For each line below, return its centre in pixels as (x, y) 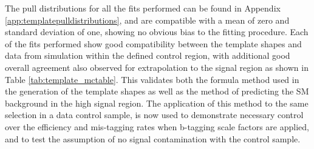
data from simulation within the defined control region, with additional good (148, 55)
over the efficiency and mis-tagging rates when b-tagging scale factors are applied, (157, 126)
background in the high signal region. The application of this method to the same (157, 103)
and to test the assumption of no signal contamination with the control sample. (153, 138)
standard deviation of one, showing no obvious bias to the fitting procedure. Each (157, 32)
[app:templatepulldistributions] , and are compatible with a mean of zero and (147, 20)
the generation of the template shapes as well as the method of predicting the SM (157, 91)
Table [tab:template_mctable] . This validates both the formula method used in (152, 79)
